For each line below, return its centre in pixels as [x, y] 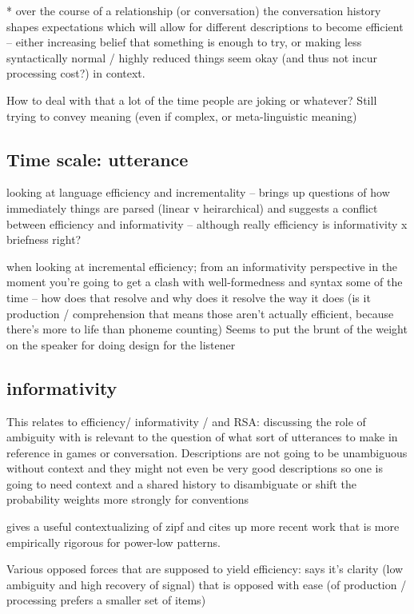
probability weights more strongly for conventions [127, 499]
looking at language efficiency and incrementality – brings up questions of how [198, 192]
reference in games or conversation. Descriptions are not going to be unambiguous [207, 452]
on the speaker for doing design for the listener [121, 344]
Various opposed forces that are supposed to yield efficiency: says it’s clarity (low [205, 569]
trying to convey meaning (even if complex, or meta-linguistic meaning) [182, 116]
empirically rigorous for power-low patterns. [113, 542]
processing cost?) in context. [76, 73]
